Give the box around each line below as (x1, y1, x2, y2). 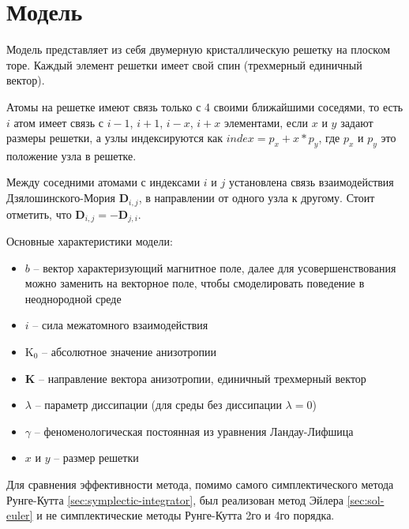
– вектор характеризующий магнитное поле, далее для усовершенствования (33, 259, 396, 276)
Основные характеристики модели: (6, 232, 173, 249)
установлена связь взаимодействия (228, 174, 394, 190)
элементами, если (223, 114, 309, 130)
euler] (6, 507, 33, 523)
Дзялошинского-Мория (6, 189, 116, 206)
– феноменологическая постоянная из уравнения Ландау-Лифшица (34, 422, 354, 439)
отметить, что (6, 205, 72, 222)
